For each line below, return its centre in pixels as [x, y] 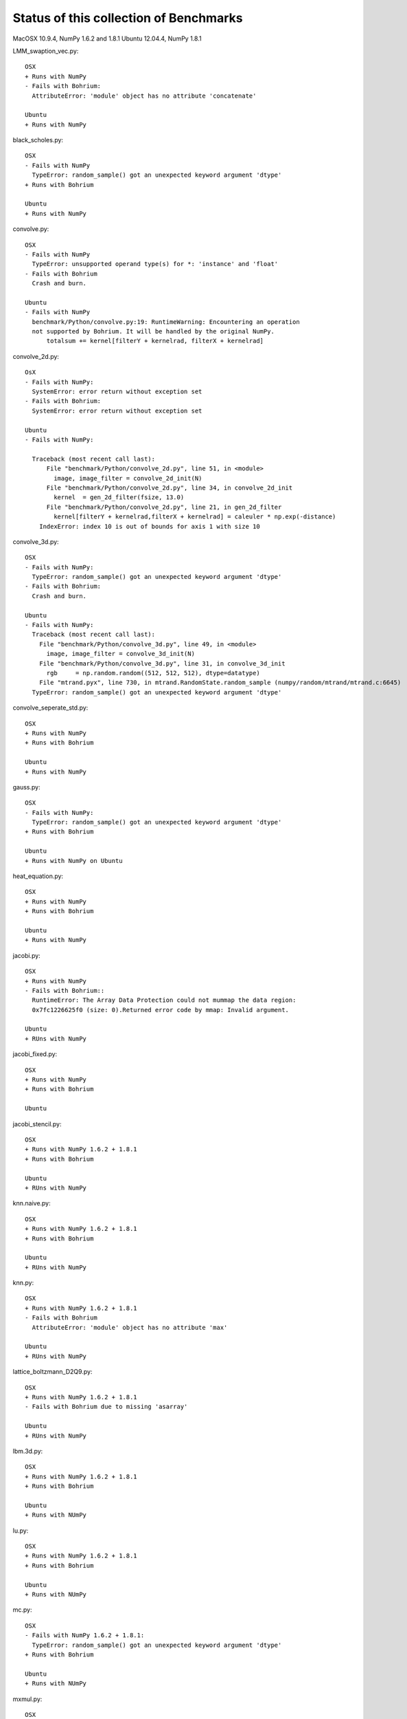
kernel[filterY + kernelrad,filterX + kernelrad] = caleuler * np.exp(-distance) [195, 517]
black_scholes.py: [38, 140]
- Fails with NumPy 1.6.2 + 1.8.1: [85, 1635]
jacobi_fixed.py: [35, 1054]
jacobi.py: [26, 955]
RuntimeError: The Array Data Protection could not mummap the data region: [164, 1000]
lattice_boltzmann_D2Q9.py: [53, 1372]
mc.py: [22, 1610]
